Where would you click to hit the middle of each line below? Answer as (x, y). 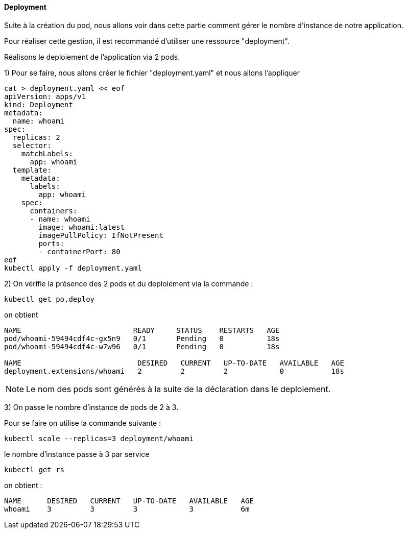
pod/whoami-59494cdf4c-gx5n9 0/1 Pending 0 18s (142, 338)
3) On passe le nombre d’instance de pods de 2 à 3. (91, 407)
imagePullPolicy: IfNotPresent (101, 235)
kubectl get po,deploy (50, 299)
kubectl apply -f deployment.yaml (73, 268)
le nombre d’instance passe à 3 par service (77, 454)
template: (32, 170)
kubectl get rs (34, 469)
